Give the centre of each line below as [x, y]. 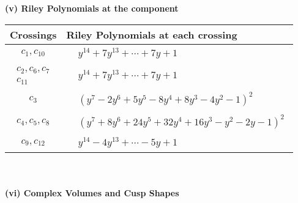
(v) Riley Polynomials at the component [92, 8]
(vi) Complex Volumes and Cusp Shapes [92, 192]
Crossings [33, 34]
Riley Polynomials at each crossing [152, 34]
